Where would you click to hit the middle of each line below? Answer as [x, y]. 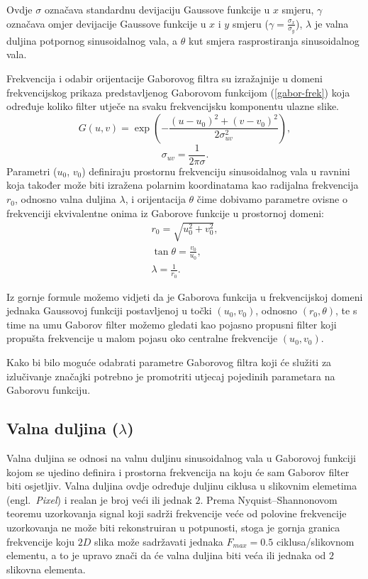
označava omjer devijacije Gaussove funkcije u [106, 23]
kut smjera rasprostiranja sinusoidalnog [274, 40]
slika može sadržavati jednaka [159, 541]
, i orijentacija [155, 199]
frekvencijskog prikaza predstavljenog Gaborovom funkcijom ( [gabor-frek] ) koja [178, 92]
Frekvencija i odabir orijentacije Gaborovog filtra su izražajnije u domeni [165, 78]
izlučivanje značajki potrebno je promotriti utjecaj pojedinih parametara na [171, 376]
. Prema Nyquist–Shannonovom [269, 499]
